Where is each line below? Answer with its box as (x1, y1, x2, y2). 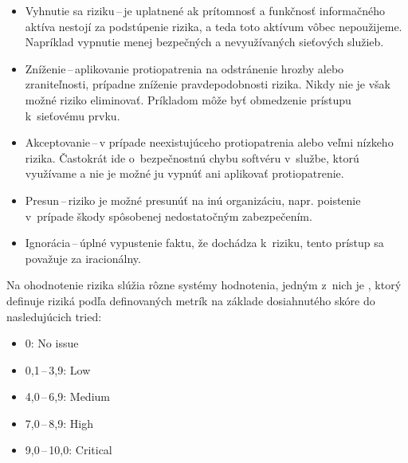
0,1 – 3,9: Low (25, 361, 91, 378)
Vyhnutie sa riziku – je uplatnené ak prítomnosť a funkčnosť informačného (25, 2, 385, 18)
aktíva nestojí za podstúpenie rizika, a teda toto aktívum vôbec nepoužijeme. (25, 18, 402, 34)
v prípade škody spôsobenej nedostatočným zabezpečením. (25, 207, 312, 224)
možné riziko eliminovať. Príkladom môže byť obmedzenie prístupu (25, 91, 351, 108)
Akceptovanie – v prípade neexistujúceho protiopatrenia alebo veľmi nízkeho (25, 134, 394, 151)
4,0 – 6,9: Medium (25, 388, 110, 405)
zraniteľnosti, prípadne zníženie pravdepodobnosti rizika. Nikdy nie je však (25, 76, 390, 92)
